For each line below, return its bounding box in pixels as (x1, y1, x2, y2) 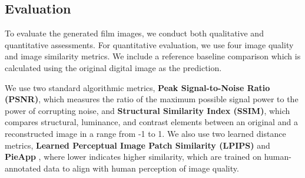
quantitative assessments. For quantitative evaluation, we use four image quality (5, 38, 294, 51)
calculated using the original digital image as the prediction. (5, 61, 222, 73)
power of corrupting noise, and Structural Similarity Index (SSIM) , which (5, 104, 290, 116)
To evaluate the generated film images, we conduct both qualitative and (5, 27, 264, 39)
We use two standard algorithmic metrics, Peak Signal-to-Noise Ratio (5, 81, 270, 93)
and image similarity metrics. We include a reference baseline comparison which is (5, 50, 301, 62)
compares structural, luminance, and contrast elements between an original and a (5, 116, 298, 128)
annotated (5, 162, 41, 174)
